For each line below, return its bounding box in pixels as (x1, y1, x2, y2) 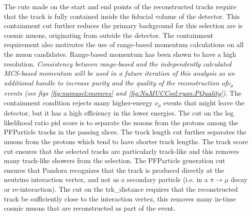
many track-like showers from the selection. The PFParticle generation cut (4, 155, 225, 166)
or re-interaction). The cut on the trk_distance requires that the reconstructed (4, 184, 238, 194)
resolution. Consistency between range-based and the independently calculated (4, 58, 232, 68)
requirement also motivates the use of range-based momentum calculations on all (4, 39, 244, 50)
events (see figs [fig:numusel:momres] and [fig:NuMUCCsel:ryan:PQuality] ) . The (4, 88, 241, 98)
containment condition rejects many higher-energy (4, 97, 153, 107)
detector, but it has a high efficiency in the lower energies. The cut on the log (4, 108, 234, 118)
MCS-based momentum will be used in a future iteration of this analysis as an (4, 68, 235, 78)
